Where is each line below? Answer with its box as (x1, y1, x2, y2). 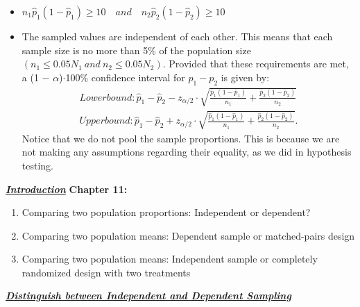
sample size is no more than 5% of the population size (22, 42, 251, 57)
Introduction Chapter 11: (6, 181, 128, 196)
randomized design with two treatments (22, 265, 191, 279)
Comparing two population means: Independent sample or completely (22, 251, 318, 266)
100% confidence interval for (65, 69, 185, 84)
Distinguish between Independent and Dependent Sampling (6, 288, 291, 303)
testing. (22, 158, 53, 172)
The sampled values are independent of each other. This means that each (22, 29, 333, 43)
